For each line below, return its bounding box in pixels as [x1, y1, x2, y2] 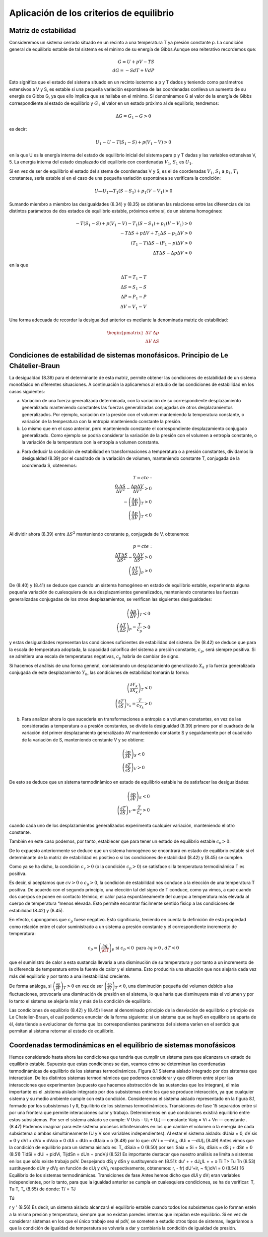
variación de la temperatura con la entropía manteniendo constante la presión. [21, 419, 182, 425]
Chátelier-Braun [9, 362, 60, 370]
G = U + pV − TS [117, 59, 155, 65]
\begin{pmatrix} [107, 330, 144, 335]
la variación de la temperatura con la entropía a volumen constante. [21, 439, 160, 445]
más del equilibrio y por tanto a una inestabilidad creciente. [9, 973, 131, 979]
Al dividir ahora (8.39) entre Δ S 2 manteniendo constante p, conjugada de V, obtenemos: [9, 530, 190, 537]
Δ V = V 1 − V [120, 304, 147, 310]
